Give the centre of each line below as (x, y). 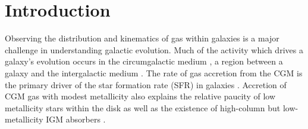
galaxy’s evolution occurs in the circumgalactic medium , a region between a (144, 61)
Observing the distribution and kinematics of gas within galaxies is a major (142, 38)
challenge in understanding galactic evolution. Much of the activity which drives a (154, 49)
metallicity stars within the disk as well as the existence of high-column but (143, 107)
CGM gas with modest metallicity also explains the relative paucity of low (140, 96)
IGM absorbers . (76, 119)
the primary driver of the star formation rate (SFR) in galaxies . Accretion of (146, 84)
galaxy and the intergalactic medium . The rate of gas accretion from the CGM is (154, 72)
